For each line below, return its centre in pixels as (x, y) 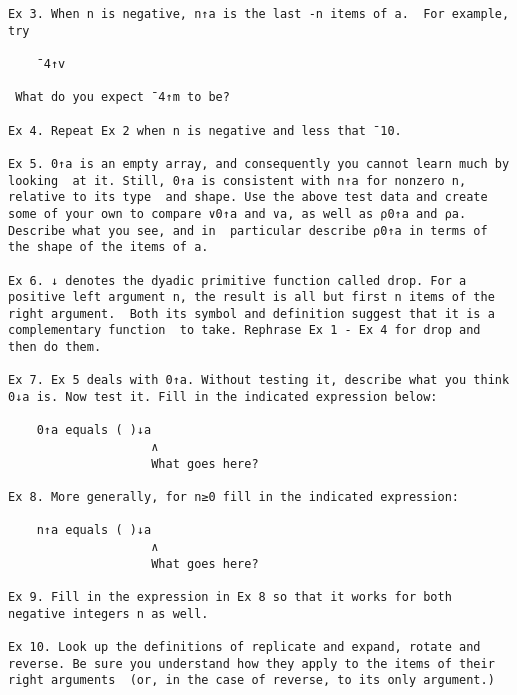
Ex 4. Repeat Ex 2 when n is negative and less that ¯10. (205, 130)
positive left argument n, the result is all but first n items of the (251, 297)
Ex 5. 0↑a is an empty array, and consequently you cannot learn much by (259, 163)
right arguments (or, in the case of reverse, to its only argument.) (251, 680)
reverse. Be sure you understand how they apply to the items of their (251, 663)
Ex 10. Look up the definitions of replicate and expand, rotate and (244, 646)
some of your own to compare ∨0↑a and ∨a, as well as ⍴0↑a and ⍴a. (237, 213)
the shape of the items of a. (108, 247)
